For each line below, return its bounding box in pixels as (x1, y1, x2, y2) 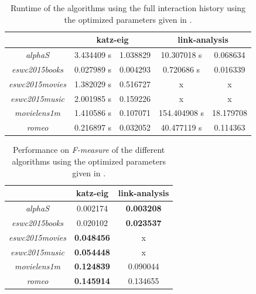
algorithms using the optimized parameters (12, 155, 166, 167)
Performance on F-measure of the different (13, 143, 165, 156)
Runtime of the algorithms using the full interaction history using (10, 2, 246, 13)
